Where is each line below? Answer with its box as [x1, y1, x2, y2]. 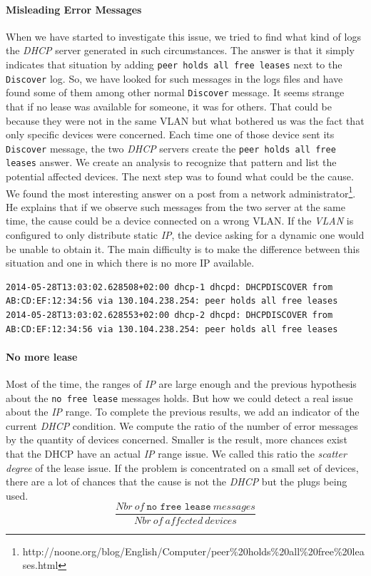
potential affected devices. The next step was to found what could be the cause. [6, 169, 354, 184]
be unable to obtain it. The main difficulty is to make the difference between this [6, 241, 360, 256]
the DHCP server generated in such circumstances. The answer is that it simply [6, 43, 355, 58]
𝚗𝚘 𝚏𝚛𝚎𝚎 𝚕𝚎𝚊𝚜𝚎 [146, 502, 211, 513]
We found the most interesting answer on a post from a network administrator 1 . [6, 183, 356, 200]
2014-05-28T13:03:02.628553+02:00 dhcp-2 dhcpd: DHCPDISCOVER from [6, 310, 333, 321]
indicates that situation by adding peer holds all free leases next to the [6, 56, 342, 71]
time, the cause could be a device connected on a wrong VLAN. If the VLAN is [6, 213, 354, 228]
